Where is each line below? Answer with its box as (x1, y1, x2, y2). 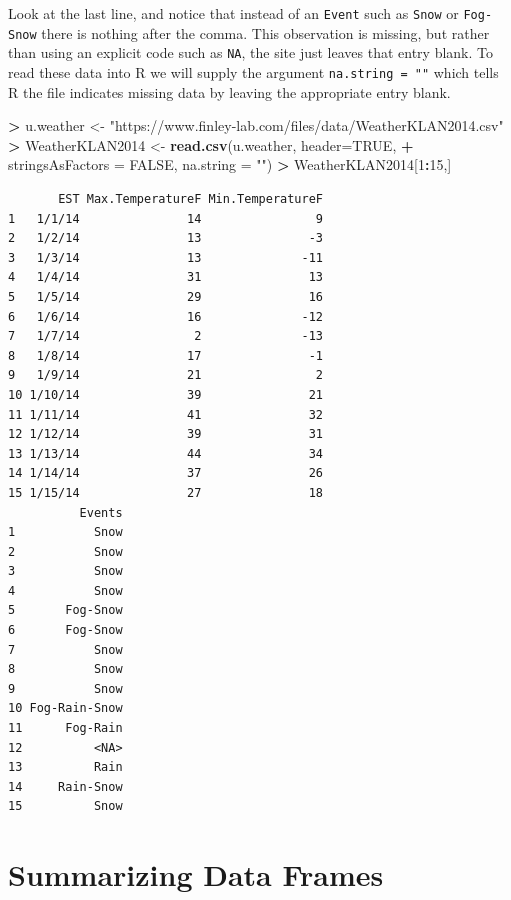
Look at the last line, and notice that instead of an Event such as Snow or (8, 3, 459, 23)
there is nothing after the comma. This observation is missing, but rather (41, 22, 490, 43)
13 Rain (8, 760, 123, 775)
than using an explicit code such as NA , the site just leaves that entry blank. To (8, 42, 493, 63)
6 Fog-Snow (8, 623, 123, 638)
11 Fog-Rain (8, 721, 123, 736)
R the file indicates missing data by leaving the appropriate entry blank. (8, 81, 451, 102)
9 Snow (8, 681, 123, 696)
